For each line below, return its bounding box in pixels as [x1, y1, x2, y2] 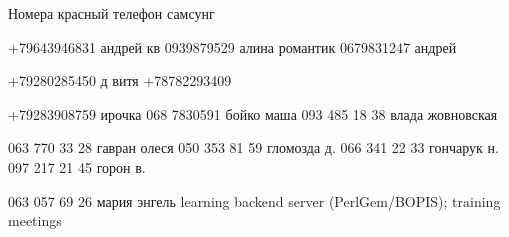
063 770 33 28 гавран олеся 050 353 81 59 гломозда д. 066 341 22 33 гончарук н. [8, 137, 499, 158]
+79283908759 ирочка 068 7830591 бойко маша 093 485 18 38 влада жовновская [8, 103, 498, 124]
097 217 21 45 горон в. [8, 156, 146, 177]
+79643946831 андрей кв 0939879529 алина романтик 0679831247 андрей [8, 36, 457, 57]
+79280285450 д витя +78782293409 [8, 70, 232, 91]
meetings [8, 210, 62, 231]
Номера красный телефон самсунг [8, 3, 215, 23]
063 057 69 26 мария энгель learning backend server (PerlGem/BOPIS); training [8, 190, 501, 211]
